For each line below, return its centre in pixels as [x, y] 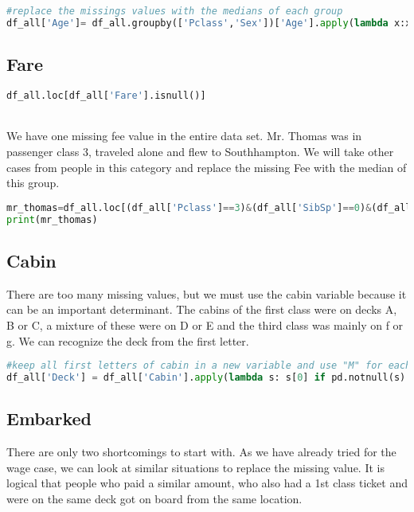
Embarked [49, 418]
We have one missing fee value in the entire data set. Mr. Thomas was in [184, 136]
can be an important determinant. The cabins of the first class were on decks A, [202, 309]
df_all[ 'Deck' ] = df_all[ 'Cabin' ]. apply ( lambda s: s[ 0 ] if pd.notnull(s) [206, 377]
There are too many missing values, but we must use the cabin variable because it [207, 293]
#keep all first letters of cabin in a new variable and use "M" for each [209, 366]
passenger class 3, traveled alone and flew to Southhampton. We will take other [200, 152]
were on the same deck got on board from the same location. [154, 498]
